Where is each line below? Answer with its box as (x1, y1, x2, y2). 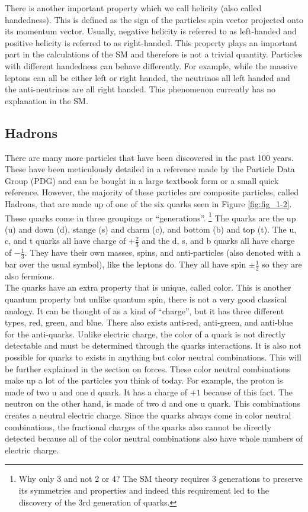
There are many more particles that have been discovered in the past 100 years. (5, 151, 294, 163)
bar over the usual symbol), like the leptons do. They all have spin (5, 258, 246, 271)
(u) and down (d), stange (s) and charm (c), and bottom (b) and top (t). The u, (5, 223, 297, 235)
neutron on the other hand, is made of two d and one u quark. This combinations (5, 397, 300, 410)
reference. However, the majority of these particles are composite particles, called (5, 186, 299, 198)
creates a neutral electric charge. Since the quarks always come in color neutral (5, 408, 291, 421)
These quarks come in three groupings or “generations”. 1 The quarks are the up (5, 210, 296, 224)
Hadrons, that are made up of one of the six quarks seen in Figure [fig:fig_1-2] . (5, 197, 292, 210)
